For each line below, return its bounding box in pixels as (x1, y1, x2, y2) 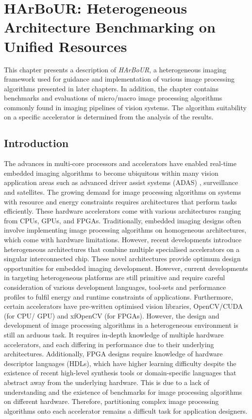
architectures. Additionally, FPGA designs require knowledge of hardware (4, 349, 223, 359)
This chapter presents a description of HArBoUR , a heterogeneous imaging (4, 64, 227, 74)
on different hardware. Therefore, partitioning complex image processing (4, 396, 219, 406)
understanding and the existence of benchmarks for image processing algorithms (4, 386, 242, 397)
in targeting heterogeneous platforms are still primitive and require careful (4, 272, 225, 283)
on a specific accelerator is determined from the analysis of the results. (4, 112, 214, 122)
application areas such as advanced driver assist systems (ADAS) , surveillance (4, 177, 238, 187)
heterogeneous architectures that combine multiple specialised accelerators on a (4, 244, 240, 254)
